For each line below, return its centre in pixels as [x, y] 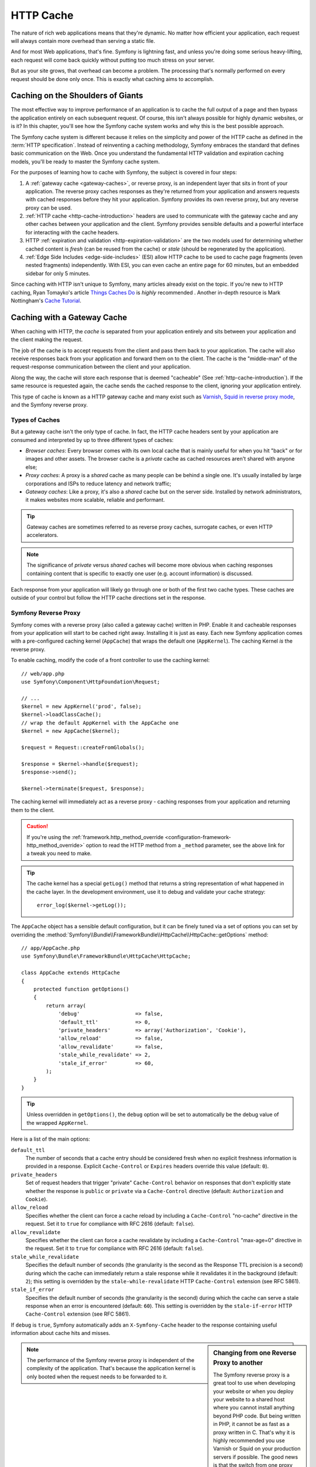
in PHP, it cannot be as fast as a [251, 1424]
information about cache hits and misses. [61, 1333]
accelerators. [42, 535]
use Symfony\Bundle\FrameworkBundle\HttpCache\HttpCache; [106, 956]
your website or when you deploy [253, 1391]
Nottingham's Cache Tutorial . [46, 300]
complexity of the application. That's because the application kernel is [111, 1368]
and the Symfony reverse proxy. [49, 405]
